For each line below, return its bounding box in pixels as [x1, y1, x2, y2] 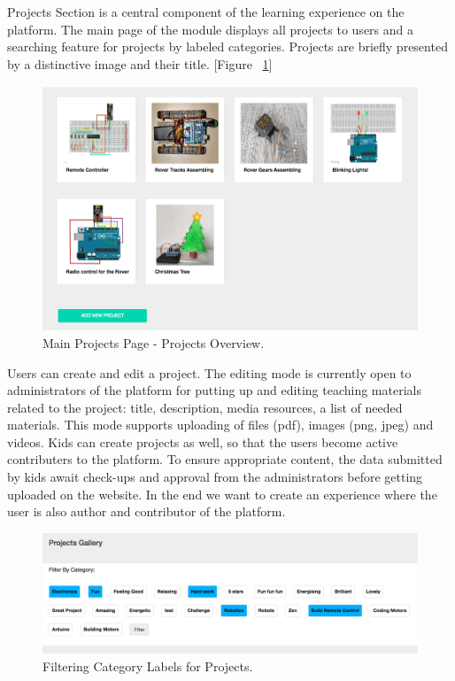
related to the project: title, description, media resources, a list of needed [7, 398, 403, 416]
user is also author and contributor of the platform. [7, 502, 286, 521]
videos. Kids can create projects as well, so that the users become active [7, 432, 398, 451]
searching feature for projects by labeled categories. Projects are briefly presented [7, 37, 448, 56]
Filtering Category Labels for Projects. [42, 657, 253, 676]
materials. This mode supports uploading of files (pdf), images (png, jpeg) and [7, 415, 434, 434]
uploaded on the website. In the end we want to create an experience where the [7, 484, 437, 503]
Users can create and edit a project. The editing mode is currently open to [7, 363, 412, 382]
